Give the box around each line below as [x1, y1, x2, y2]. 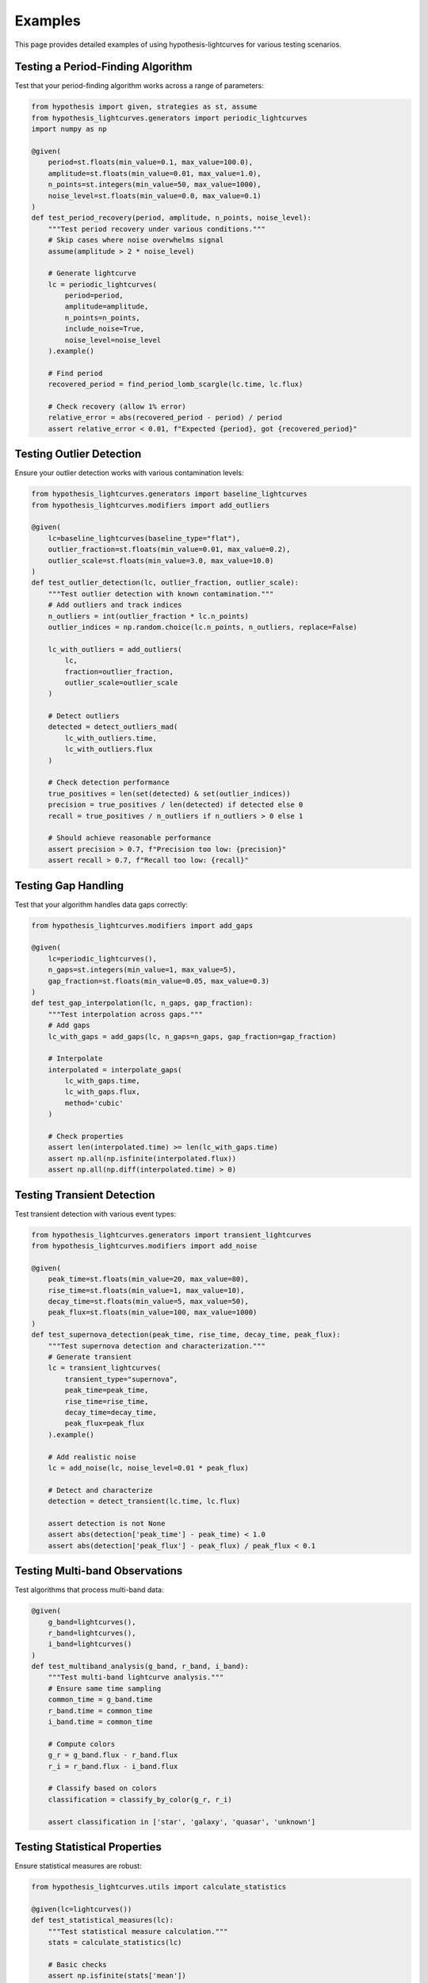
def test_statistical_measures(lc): [31, 1916, 174, 1925]
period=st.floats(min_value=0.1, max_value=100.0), [48, 158, 254, 167]
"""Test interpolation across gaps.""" [48, 1010, 204, 1018]
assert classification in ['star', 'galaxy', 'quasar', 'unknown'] [48, 1817, 316, 1826]
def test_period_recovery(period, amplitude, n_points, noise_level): [31, 213, 312, 222]
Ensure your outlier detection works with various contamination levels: [14, 468, 244, 478]
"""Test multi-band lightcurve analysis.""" [48, 1673, 224, 1682]
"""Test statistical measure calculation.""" [48, 1927, 228, 1935]
